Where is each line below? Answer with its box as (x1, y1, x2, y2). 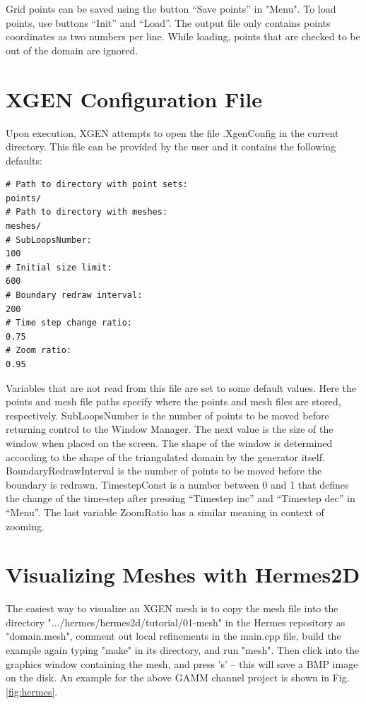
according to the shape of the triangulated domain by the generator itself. (6, 449, 325, 464)
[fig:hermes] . (6, 684, 58, 698)
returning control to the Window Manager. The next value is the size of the (6, 422, 333, 436)
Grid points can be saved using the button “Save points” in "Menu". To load (6, 1, 336, 16)
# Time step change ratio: (6, 318, 132, 328)
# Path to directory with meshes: (6, 207, 168, 217)
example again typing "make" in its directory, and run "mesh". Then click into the (6, 643, 360, 657)
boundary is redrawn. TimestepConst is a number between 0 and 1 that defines (6, 477, 349, 491)
